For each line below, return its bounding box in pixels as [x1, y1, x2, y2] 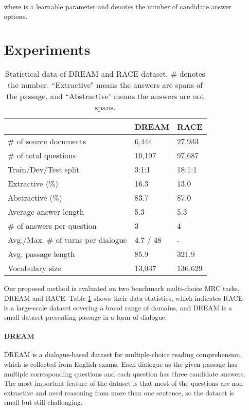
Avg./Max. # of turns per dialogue [8, 234, 127, 246]
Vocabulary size [8, 262, 61, 274]
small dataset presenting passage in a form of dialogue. [4, 312, 167, 322]
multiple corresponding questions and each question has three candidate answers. [4, 368, 246, 378]
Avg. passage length [8, 248, 75, 260]
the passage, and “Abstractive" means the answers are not [6, 90, 204, 102]
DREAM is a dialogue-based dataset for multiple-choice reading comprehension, [4, 349, 242, 359]
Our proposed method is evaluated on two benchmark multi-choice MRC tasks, [4, 283, 240, 293]
